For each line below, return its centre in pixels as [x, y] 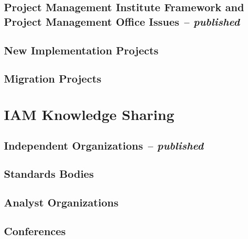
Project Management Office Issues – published [122, 21]
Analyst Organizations [61, 202]
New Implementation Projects [81, 50]
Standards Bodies [49, 174]
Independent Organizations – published [104, 145]
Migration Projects [53, 78]
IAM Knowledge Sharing [89, 114]
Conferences [35, 230]
